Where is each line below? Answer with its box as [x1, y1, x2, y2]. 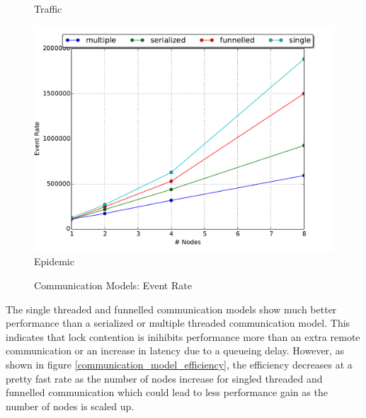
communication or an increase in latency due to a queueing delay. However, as [6, 343, 345, 358]
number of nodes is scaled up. [6, 398, 135, 413]
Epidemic [34, 254, 74, 269]
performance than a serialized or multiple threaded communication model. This [6, 315, 350, 330]
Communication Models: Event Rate [34, 278, 192, 293]
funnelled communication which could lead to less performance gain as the [6, 385, 328, 400]
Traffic [34, 1, 62, 16]
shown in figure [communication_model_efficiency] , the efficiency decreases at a [6, 356, 353, 371]
